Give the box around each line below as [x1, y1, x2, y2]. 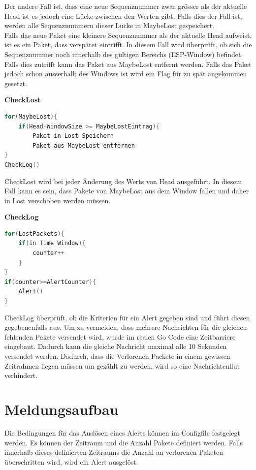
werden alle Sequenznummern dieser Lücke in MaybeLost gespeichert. [4, 20, 215, 31]
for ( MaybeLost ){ [4, 113, 58, 120]
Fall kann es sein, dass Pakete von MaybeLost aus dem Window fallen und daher [4, 186, 249, 196]
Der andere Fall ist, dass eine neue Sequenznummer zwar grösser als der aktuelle [4, 1, 247, 11]
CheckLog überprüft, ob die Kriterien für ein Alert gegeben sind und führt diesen [4, 312, 250, 322]
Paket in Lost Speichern [32, 132, 114, 140]
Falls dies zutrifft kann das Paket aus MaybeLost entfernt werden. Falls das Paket [4, 59, 252, 69]
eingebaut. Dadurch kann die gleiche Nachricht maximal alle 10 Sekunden [4, 341, 227, 351]
